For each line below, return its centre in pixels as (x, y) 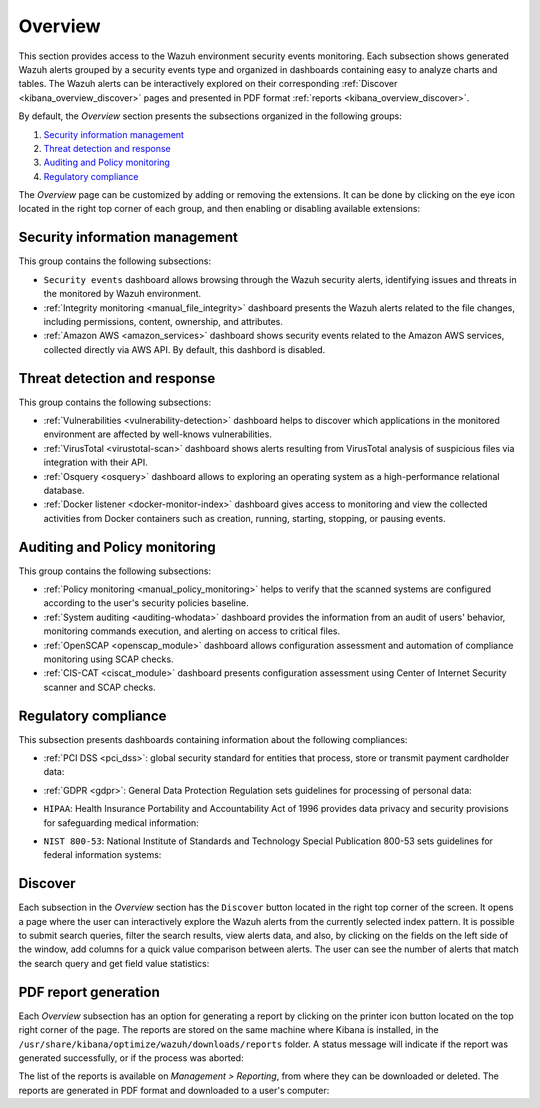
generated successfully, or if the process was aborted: (131, 1057)
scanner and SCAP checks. (99, 687)
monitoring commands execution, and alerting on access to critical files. (191, 631)
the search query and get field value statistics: (114, 963)
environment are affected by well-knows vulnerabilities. (157, 434)
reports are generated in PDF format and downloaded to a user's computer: (174, 1090)
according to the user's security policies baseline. (146, 603)
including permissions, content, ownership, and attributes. (163, 321)
